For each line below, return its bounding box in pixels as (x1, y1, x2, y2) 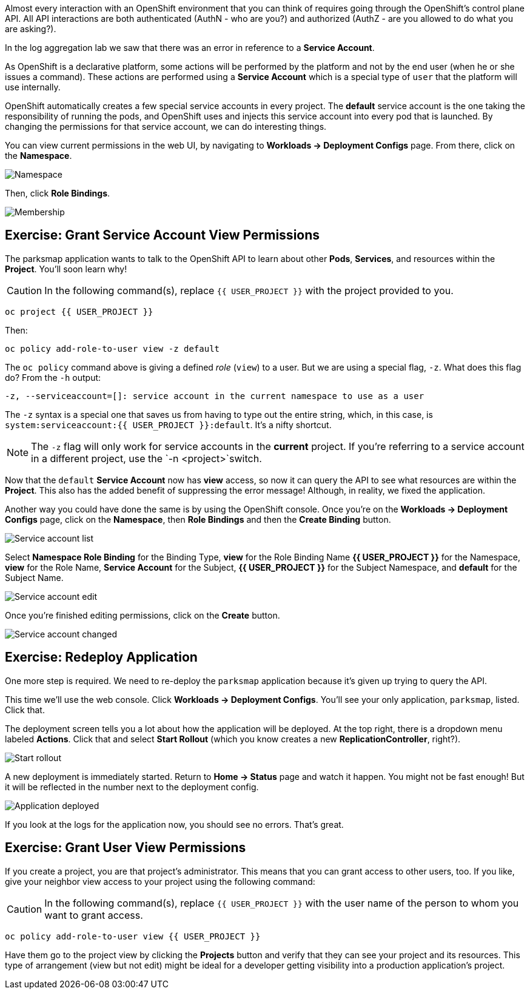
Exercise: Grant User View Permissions (5, 840, 246, 856)
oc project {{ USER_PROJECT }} (5, 306, 153, 317)
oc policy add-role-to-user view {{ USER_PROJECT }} (5, 931, 261, 941)
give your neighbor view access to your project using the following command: (5, 876, 315, 887)
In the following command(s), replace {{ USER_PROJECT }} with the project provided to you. (44, 284, 454, 297)
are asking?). (5, 24, 56, 34)
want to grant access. (44, 908, 143, 921)
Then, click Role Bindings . (5, 188, 110, 198)
